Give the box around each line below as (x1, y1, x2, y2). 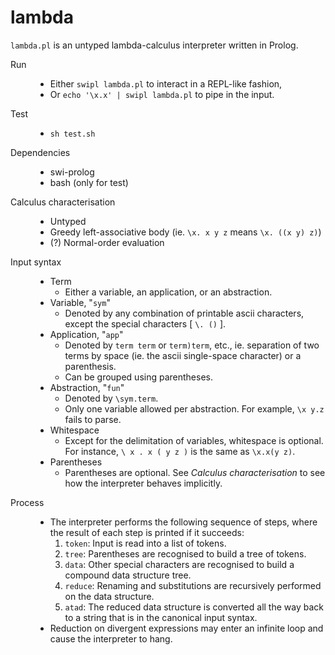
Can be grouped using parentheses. (64, 371, 213, 383)
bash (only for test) (49, 176, 129, 188)
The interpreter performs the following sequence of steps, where (49, 516, 318, 528)
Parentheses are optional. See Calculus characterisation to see (64, 466, 326, 478)
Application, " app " (49, 328, 124, 340)
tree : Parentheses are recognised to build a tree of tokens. (64, 547, 307, 560)
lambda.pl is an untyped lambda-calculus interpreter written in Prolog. (10, 39, 299, 51)
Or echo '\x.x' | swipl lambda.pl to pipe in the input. (49, 88, 275, 100)
